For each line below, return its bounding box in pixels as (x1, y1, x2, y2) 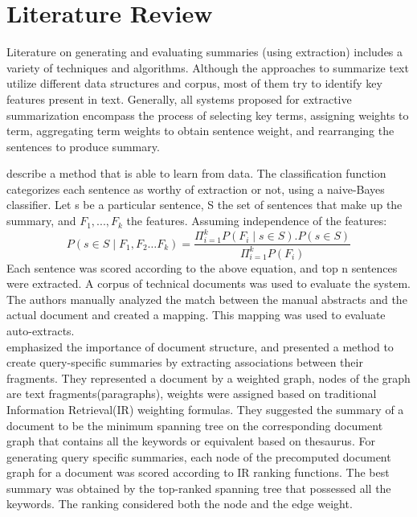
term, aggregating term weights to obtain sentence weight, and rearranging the (6, 122, 395, 139)
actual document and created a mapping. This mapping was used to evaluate (6, 306, 386, 323)
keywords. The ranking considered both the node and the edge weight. (6, 495, 353, 512)
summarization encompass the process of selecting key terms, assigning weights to (6, 106, 409, 123)
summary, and (6, 212, 76, 229)
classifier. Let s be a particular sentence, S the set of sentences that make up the (6, 196, 403, 213)
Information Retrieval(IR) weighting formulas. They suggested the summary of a (6, 400, 404, 417)
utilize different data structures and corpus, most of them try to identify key (6, 75, 382, 92)
